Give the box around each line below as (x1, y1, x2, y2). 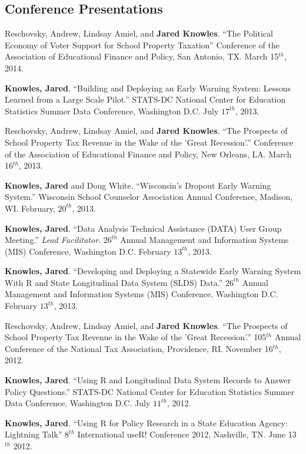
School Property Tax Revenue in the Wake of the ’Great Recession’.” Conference (5, 136, 294, 148)
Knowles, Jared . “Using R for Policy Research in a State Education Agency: (5, 416, 288, 429)
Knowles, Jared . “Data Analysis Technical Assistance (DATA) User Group (5, 222, 282, 234)
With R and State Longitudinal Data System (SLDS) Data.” (5, 276, 223, 288)
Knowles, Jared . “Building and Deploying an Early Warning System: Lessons (5, 81, 291, 94)
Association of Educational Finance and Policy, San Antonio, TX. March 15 (5, 50, 279, 62)
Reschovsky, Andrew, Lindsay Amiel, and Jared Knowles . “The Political (5, 27, 273, 40)
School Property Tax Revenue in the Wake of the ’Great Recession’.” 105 (5, 331, 267, 343)
